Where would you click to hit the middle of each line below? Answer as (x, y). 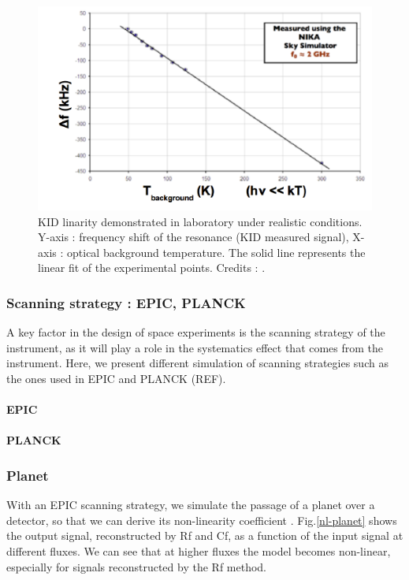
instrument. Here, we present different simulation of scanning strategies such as (197, 363)
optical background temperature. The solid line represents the (216, 252)
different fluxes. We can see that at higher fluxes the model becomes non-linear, (199, 550)
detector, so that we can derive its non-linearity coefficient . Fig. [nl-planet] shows (202, 520)
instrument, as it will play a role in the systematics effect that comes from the (195, 347)
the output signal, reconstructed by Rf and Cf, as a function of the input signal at (205, 535)
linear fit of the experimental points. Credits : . (152, 268)
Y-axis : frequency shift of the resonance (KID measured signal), (193, 237)
